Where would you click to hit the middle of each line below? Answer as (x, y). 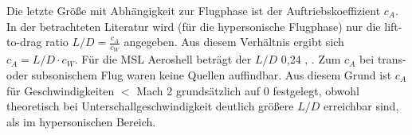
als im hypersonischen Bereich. (81, 121)
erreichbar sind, (361, 106)
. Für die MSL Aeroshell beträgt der (163, 59)
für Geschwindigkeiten (61, 90)
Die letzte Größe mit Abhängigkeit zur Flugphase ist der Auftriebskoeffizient (194, 10)
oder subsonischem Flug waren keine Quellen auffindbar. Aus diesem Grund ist (199, 75)
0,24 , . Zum (311, 59)
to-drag (24, 42)
